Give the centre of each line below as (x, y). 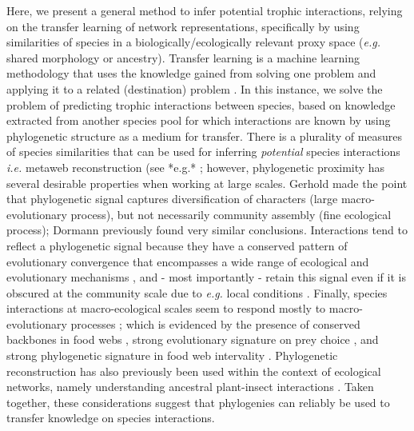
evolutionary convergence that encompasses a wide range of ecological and (188, 261)
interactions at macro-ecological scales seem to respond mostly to (166, 308)
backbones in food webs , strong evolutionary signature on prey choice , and (193, 339)
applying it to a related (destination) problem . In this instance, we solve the (195, 88)
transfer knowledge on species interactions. (111, 418)
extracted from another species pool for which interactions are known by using (199, 120)
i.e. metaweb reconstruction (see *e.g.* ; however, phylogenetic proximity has (196, 167)
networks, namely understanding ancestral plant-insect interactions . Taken (190, 387)
